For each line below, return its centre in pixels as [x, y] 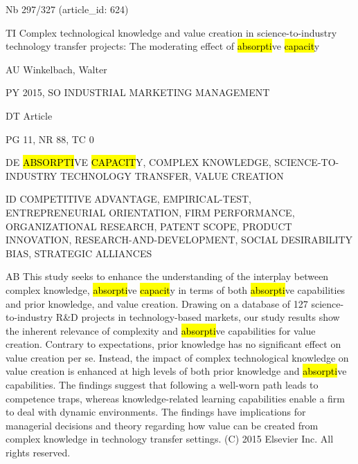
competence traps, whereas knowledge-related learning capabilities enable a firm [176, 398]
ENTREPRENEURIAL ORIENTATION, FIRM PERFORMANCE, [150, 212]
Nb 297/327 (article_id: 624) [67, 9]
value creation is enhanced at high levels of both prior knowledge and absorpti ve [176, 371]
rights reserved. [38, 453]
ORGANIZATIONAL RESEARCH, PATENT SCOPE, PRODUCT [149, 226]
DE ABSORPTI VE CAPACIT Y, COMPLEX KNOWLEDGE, [138, 162]
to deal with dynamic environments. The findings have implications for [156, 412]
